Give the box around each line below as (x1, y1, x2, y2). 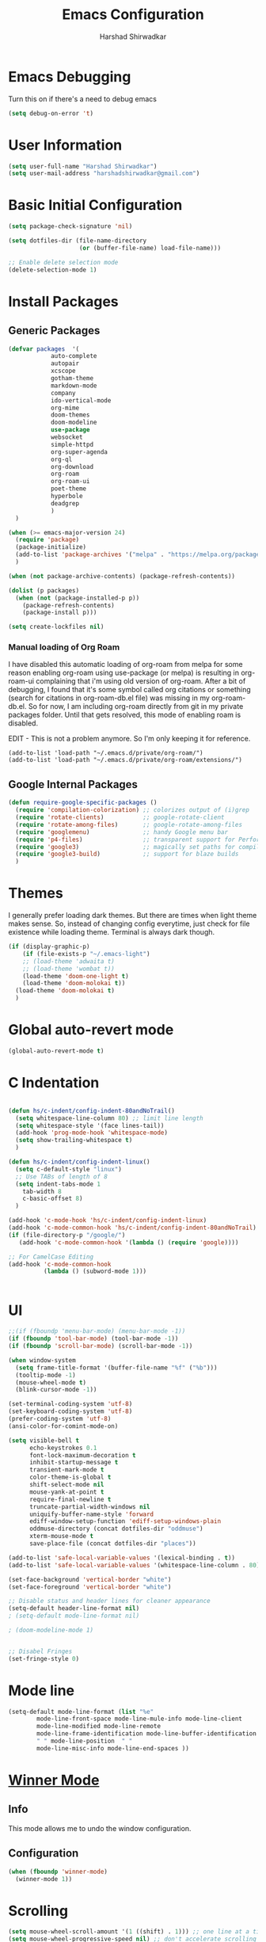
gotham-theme (50, 375, 93, 383)
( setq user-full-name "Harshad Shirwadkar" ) (8, 162, 158, 170)
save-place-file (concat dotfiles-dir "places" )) (28, 1540, 196, 1548)
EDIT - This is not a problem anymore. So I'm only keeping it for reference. (8, 734, 251, 744)
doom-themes (50, 411, 90, 419)
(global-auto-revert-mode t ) (8, 1047, 104, 1055)
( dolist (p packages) (8, 586, 80, 595)
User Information (8, 136, 123, 154)
